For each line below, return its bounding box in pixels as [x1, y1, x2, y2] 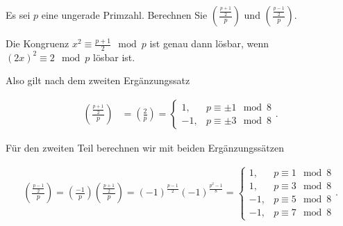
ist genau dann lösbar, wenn [149, 36, 269, 50]
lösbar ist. [93, 49, 135, 64]
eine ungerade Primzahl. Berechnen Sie [41, 8, 208, 22]
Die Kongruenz [6, 36, 69, 50]
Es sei [6, 8, 31, 22]
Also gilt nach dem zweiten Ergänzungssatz [6, 73, 190, 88]
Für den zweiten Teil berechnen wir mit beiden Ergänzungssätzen [6, 140, 284, 155]
